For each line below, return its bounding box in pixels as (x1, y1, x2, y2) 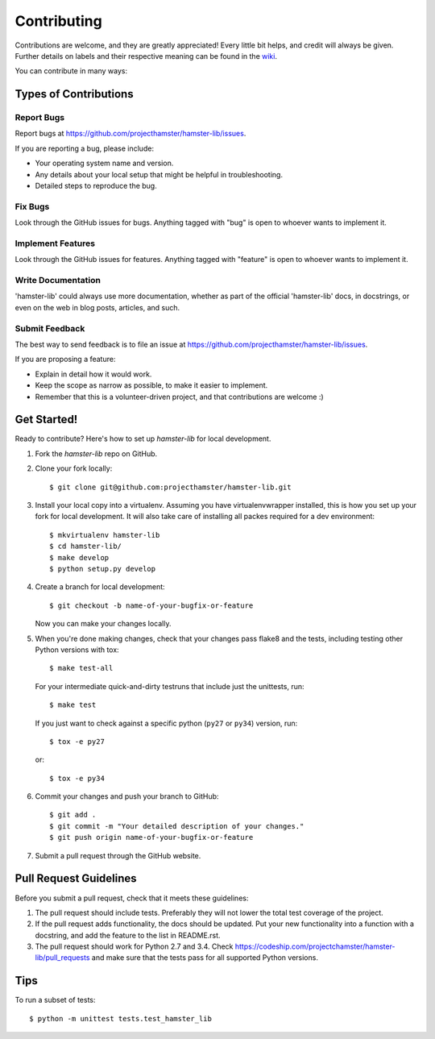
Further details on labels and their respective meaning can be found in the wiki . (14, 51, 278, 60)
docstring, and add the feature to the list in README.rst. (35, 930, 221, 940)
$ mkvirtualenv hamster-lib (49, 530, 160, 539)
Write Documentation (14, 275, 101, 286)
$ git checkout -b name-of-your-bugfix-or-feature (49, 601, 254, 610)
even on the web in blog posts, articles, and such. (14, 302, 180, 312)
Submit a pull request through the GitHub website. (35, 850, 201, 860)
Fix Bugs (14, 201, 50, 212)
